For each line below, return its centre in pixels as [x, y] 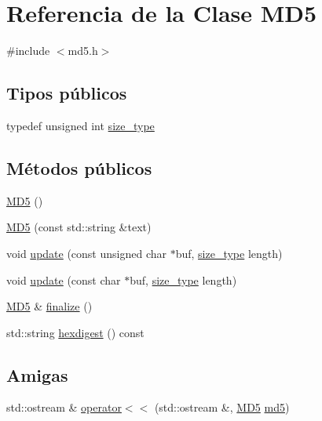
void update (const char [64, 279]
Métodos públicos [79, 167]
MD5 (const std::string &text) [79, 227]
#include [28, 51]
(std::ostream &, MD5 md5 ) [222, 407]
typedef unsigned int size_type [80, 125]
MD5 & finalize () [49, 306]
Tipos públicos [67, 93]
